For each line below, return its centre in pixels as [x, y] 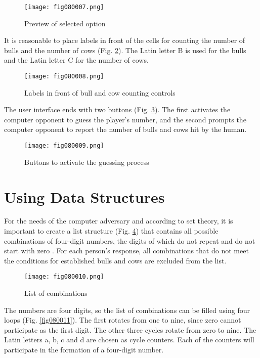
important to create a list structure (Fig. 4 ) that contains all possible [111, 231]
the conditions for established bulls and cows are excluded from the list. [115, 260]
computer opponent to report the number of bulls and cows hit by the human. [125, 129]
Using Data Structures [84, 196]
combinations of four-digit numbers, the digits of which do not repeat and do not [130, 240]
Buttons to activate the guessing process [87, 162]
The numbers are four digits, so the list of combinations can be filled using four [127, 310]
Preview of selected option [65, 23]
